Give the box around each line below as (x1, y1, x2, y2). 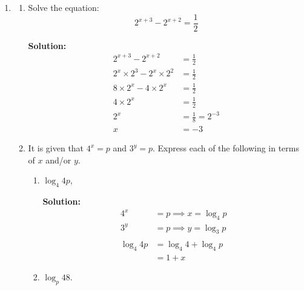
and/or (45, 153, 71, 166)
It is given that (28, 142, 84, 154)
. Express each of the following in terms (153, 142, 300, 154)
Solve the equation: (28, 1, 99, 13)
